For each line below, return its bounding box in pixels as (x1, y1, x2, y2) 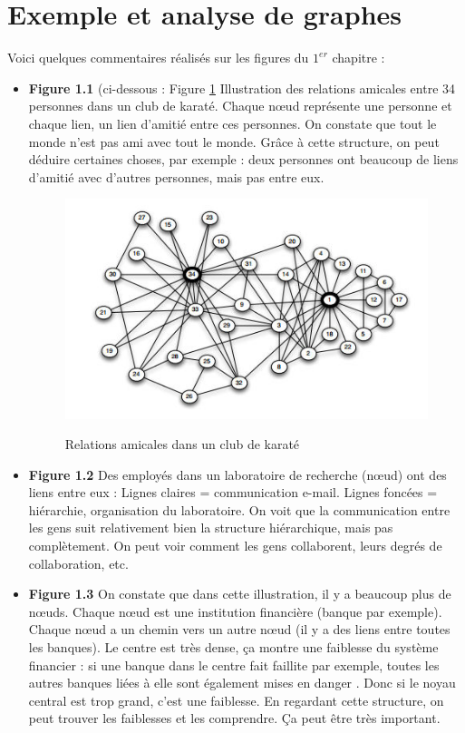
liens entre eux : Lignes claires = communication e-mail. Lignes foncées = (28, 483, 438, 502)
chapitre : (332, 48, 385, 67)
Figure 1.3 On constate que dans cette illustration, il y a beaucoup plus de (28, 584, 451, 603)
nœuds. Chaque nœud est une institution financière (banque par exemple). (28, 601, 442, 621)
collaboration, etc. (28, 553, 129, 572)
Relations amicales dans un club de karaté (64, 435, 300, 454)
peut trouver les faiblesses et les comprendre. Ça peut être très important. (28, 709, 441, 728)
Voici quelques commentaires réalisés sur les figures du (7, 48, 309, 67)
